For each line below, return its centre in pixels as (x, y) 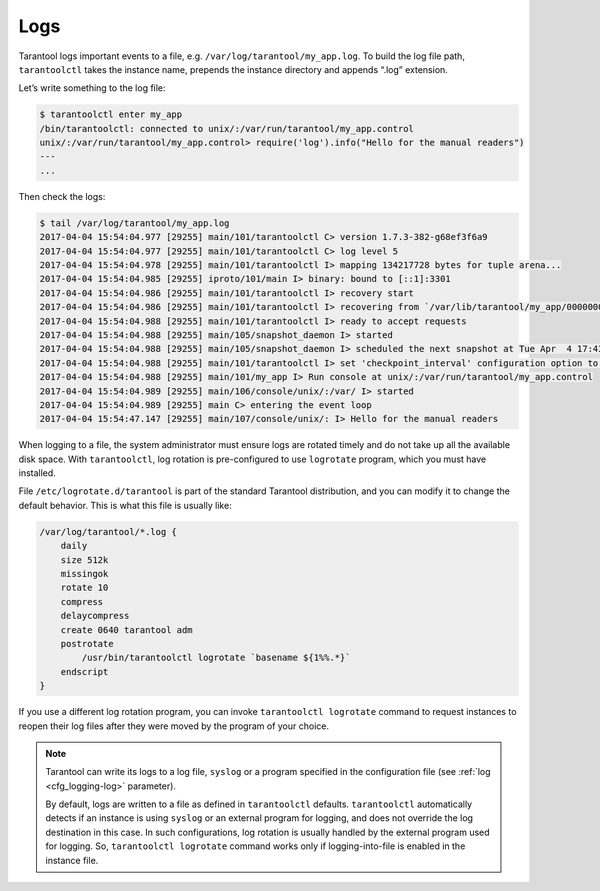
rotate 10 (84, 588)
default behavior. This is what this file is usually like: (125, 505)
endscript (84, 671)
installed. (37, 473)
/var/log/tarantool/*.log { (108, 531)
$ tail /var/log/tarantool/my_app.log (134, 223)
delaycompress (95, 616)
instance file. (72, 860)
